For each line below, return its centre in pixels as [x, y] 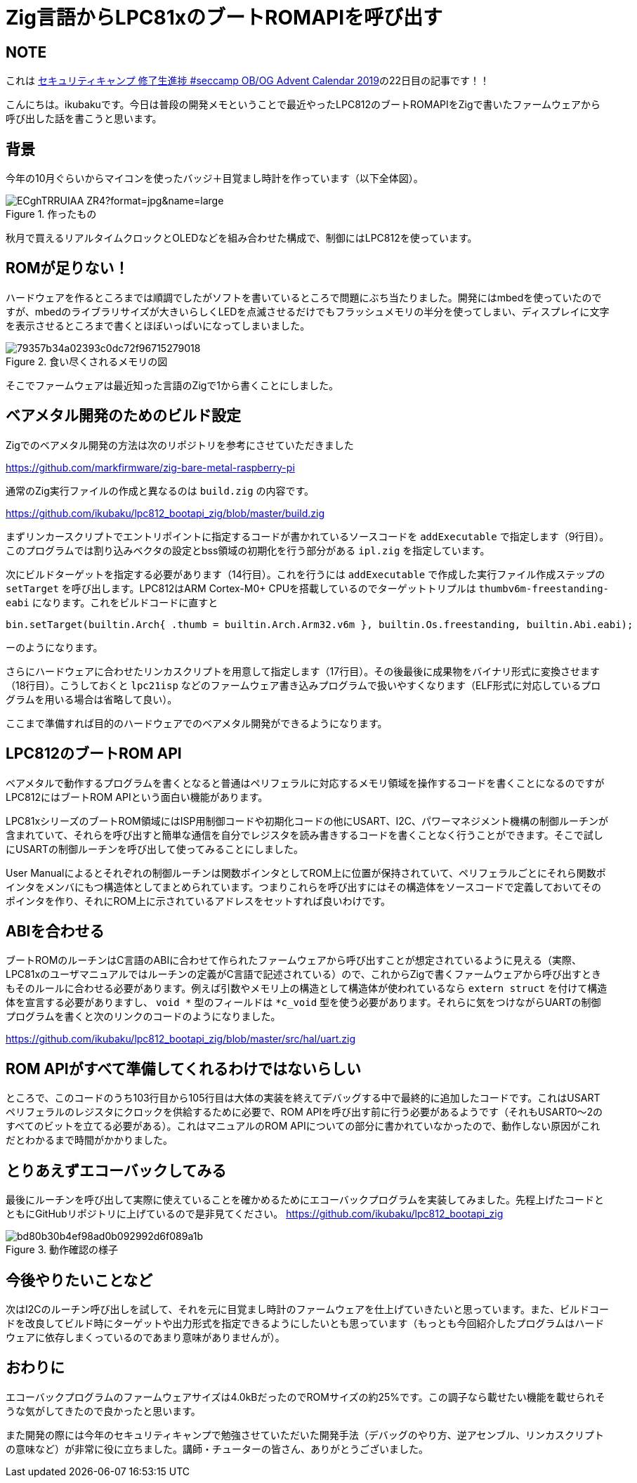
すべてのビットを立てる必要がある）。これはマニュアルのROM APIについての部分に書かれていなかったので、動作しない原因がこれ [303, 1126]
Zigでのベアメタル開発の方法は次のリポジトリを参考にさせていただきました [180, 445]
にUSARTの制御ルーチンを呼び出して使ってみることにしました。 [155, 849]
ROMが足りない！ [67, 268]
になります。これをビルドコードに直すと [125, 602]
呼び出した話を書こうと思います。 [84, 119]
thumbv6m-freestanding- [544, 588]
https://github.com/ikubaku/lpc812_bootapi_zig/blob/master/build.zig [165, 513]
